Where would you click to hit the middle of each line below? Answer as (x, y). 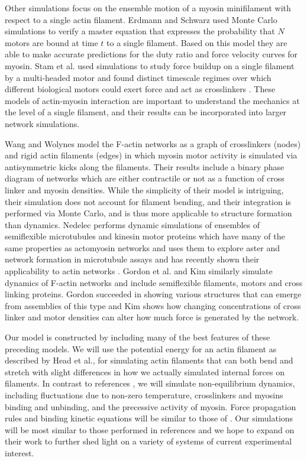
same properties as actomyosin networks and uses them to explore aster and (143, 247)
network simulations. (42, 123)
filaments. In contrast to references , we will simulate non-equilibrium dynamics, (150, 383)
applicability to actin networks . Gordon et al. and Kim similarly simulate (139, 271)
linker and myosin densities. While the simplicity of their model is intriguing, (144, 189)
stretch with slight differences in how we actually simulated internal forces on (145, 371)
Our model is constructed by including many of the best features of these (138, 337)
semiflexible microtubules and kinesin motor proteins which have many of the (145, 236)
